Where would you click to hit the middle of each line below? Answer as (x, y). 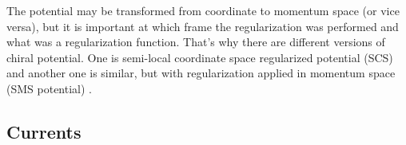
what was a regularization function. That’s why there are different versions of (196, 42)
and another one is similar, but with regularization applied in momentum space (201, 73)
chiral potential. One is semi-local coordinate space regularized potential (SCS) (200, 57)
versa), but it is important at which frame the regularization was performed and (203, 26)
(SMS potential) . (49, 88)
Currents (44, 131)
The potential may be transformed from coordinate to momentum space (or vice (203, 10)
